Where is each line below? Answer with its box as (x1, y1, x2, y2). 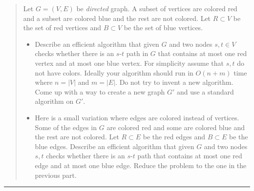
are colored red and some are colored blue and (106, 122, 245, 132)
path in (126, 48, 148, 58)
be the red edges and (143, 132, 206, 142)
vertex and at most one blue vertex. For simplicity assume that (35, 57, 224, 68)
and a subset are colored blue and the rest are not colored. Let (23, 13, 211, 23)
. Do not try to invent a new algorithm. (115, 77, 233, 87)
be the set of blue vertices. (124, 22, 203, 33)
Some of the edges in (35, 122, 97, 132)
